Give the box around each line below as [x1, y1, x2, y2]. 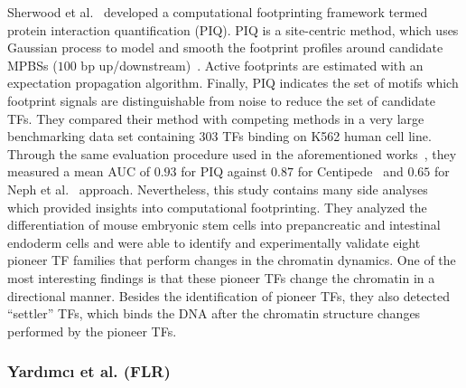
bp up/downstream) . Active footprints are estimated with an [80, 55, 424, 74]
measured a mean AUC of [7, 162, 150, 181]
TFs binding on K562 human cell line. [222, 127, 432, 146]
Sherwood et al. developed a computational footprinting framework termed [7, 3, 428, 21]
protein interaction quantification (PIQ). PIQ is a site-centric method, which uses [7, 20, 459, 39]
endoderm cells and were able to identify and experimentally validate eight [7, 232, 421, 251]
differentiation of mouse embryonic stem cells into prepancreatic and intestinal [7, 215, 441, 234]
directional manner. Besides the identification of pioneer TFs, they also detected [7, 286, 451, 305]
